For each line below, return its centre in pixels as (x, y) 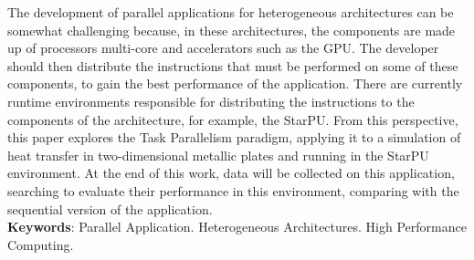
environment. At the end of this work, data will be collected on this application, (231, 173)
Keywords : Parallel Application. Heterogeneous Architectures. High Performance (237, 227)
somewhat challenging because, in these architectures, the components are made (232, 30)
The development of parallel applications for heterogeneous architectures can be (231, 12)
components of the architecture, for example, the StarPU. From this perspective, (233, 119)
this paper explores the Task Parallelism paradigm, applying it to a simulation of (234, 137)
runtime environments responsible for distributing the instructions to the (211, 101)
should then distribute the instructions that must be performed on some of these (233, 65)
